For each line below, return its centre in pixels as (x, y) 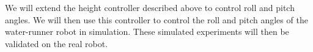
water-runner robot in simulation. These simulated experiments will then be (147, 32)
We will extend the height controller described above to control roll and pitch (150, 7)
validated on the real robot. (57, 43)
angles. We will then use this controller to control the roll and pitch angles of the (156, 19)
